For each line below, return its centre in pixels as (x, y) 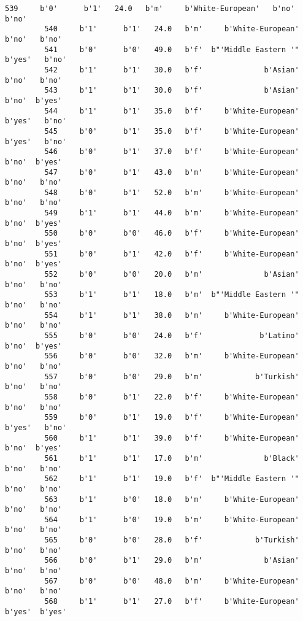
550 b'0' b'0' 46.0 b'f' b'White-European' (172, 233)
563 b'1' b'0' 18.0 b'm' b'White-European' (172, 499)
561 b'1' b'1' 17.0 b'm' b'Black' (172, 458)
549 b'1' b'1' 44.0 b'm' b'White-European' (172, 213)
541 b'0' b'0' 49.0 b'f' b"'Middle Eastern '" (172, 49)
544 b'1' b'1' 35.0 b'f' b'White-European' (172, 111)
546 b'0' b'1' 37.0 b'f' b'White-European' (172, 152)
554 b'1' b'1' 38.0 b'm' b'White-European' (172, 315)
